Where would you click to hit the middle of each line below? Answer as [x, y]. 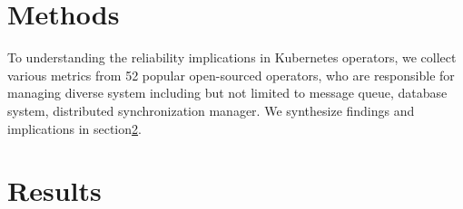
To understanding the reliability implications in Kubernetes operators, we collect [232, 57]
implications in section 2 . [74, 128]
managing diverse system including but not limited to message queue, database [227, 93]
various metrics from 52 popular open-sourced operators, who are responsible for [231, 75]
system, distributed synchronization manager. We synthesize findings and [211, 110]
